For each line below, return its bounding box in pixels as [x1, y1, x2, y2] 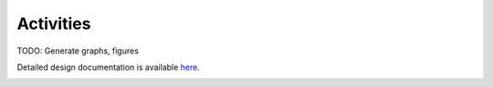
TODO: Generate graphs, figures [16, 45, 139, 56]
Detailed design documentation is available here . [16, 62, 200, 72]
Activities [16, 14, 91, 34]
